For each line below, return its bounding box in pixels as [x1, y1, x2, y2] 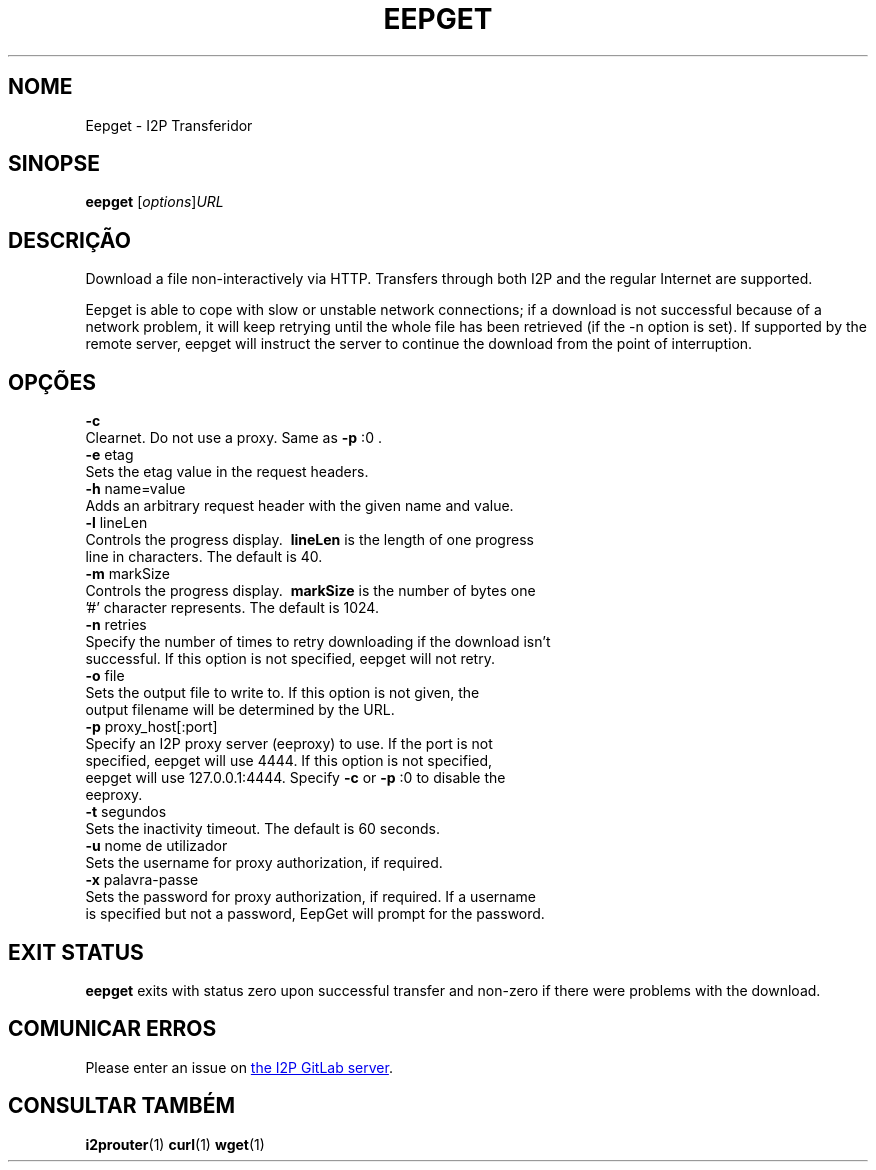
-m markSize [85, 565, 171, 583]
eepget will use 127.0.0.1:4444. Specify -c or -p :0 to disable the [85, 769, 506, 787]
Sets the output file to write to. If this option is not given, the [85, 684, 480, 702]
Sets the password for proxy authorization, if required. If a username [85, 888, 536, 906]
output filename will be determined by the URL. [85, 701, 395, 719]
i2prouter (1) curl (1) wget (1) [85, 1135, 265, 1153]
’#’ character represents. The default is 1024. [85, 599, 379, 617]
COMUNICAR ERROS [8, 1016, 217, 1042]
